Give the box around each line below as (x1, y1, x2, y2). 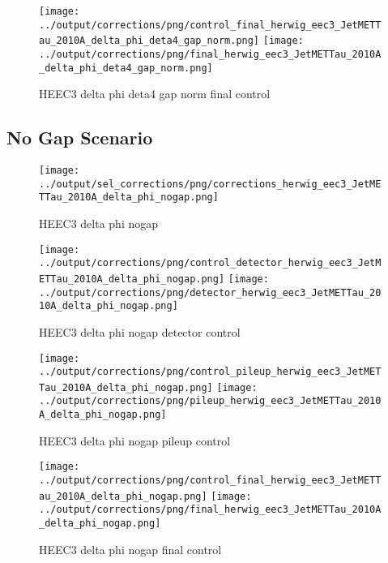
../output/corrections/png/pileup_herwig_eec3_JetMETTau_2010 (39, 395, 382, 407)
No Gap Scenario (6, 125, 153, 150)
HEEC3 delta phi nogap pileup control (39, 432, 231, 449)
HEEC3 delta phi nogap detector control (39, 323, 241, 340)
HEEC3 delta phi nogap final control (39, 540, 222, 557)
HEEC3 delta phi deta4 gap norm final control (39, 85, 271, 102)
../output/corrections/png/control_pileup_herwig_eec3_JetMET (39, 366, 382, 378)
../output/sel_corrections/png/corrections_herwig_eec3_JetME (39, 178, 382, 190)
